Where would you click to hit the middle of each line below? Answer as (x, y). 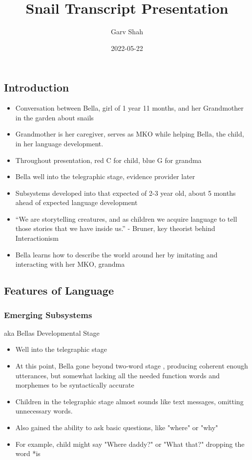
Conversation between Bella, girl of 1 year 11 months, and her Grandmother (129, 108)
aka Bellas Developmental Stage (52, 333)
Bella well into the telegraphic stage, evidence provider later (105, 176)
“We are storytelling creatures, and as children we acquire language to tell (126, 218)
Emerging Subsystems (48, 314)
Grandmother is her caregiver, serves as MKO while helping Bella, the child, (130, 134)
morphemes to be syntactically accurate (75, 385)
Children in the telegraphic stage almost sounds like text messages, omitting (129, 401)
